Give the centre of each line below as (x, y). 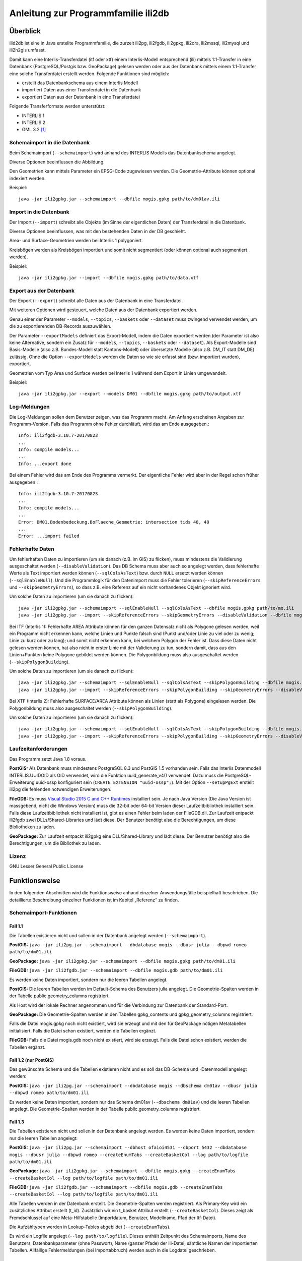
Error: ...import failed (49, 536)
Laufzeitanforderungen (39, 749)
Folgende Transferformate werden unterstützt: (57, 106)
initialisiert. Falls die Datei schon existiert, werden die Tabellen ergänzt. (83, 1030)
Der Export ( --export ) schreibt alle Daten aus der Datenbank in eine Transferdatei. (96, 301)
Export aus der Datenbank (42, 291)
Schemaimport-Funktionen (43, 913)
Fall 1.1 (16, 926)
